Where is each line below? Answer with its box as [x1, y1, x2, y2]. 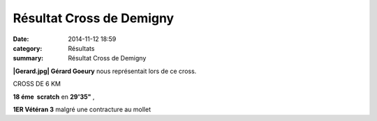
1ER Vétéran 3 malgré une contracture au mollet [13, 105, 151, 113]
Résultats [68, 44, 95, 52]
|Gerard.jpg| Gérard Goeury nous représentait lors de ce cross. [13, 67, 197, 75]
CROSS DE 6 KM [13, 80, 61, 88]
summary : [13, 54, 44, 63]
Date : [13, 35, 29, 43]
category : [13, 44, 43, 52]
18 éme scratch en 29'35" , [13, 92, 95, 101]
